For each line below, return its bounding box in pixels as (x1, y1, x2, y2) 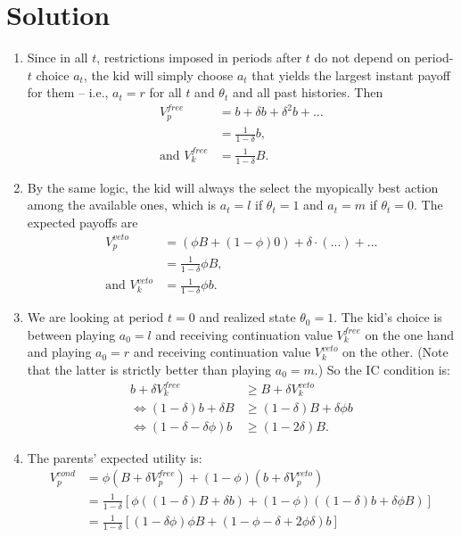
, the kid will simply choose (83, 65, 234, 84)
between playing (27, 325, 116, 343)
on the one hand (365, 325, 455, 343)
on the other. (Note (342, 343, 449, 361)
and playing (27, 343, 92, 361)
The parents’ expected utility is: (27, 448, 202, 467)
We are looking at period (27, 308, 164, 326)
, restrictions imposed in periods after (96, 48, 302, 67)
